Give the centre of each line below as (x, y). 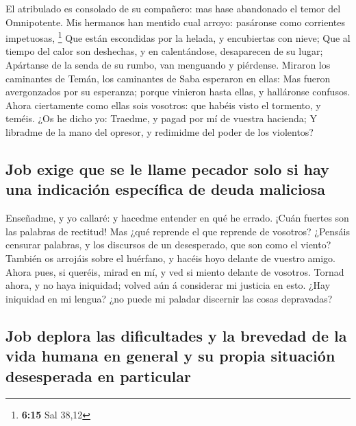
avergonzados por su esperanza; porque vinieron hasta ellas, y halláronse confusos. (178, 92)
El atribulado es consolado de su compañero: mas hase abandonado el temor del (173, 8)
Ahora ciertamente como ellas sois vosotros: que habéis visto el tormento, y (163, 105)
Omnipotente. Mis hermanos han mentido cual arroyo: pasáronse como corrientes (176, 22)
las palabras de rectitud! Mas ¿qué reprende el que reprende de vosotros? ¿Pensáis (178, 231)
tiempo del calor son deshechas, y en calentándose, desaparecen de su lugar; (164, 51)
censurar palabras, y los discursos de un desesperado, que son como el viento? (168, 245)
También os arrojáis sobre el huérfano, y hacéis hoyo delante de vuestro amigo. (171, 258)
